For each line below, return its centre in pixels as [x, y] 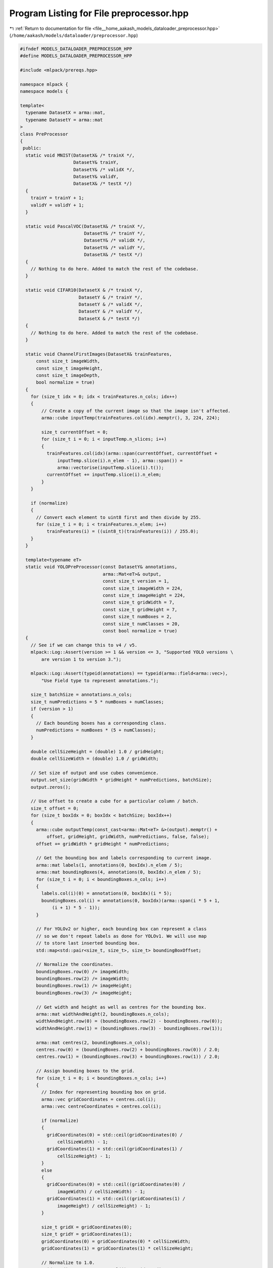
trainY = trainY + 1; [57, 198]
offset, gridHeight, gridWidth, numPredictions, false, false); [128, 837]
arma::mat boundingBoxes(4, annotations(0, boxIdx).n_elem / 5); [119, 872]
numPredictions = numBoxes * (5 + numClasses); [96, 730]
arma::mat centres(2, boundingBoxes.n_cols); [94, 1043]
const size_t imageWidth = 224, [143, 588]
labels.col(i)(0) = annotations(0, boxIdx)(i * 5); [107, 893]
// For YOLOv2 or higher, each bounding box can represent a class [121, 929]
